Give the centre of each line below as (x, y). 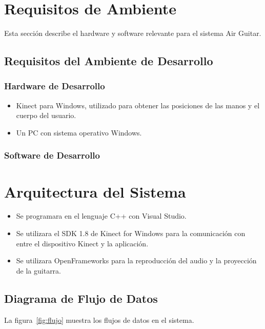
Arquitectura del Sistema (95, 191)
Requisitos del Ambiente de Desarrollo (109, 61)
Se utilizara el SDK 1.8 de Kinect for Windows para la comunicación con (131, 233)
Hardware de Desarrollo (55, 86)
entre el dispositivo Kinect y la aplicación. (82, 243)
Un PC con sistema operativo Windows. (79, 132)
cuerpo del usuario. (46, 115)
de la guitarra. (39, 270)
